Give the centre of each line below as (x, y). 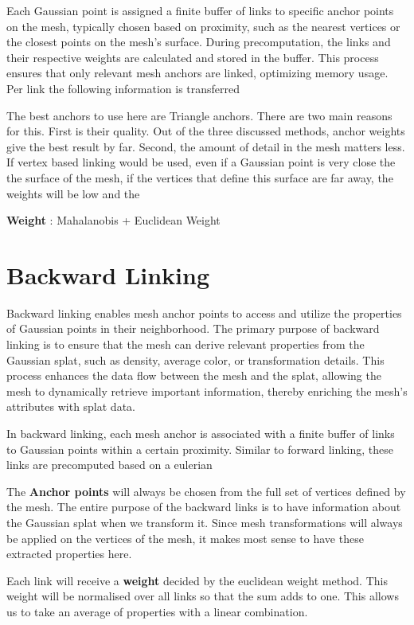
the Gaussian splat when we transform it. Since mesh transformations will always (205, 522)
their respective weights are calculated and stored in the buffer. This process (193, 57)
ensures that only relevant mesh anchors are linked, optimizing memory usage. (197, 73)
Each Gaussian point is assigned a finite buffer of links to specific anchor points (200, 10)
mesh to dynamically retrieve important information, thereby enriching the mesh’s (207, 391)
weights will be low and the (73, 193)
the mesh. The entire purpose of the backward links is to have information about (204, 507)
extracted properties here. (69, 554)
